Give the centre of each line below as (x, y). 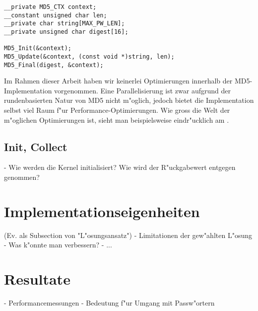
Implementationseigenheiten (102, 211)
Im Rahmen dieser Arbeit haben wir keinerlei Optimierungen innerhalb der (118, 81)
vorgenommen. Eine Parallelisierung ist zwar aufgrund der (142, 90)
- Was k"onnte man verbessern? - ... (58, 245)
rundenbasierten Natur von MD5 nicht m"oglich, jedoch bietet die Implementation (129, 100)
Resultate (37, 279)
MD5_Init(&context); (38, 48)
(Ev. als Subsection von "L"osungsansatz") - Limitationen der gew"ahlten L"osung (128, 235)
